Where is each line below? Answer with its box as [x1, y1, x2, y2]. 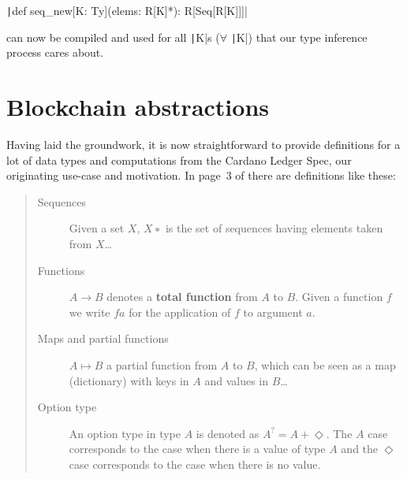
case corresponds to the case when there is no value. [69, 455, 321, 472]
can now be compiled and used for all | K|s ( [6, 28, 220, 45]
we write [69, 303, 110, 320]
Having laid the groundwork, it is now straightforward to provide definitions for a [6, 136, 401, 153]
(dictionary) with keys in [69, 372, 189, 388]
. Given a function [295, 288, 383, 305]
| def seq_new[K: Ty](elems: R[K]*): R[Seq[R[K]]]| [6, 2, 248, 18]
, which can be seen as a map [254, 356, 396, 373]
